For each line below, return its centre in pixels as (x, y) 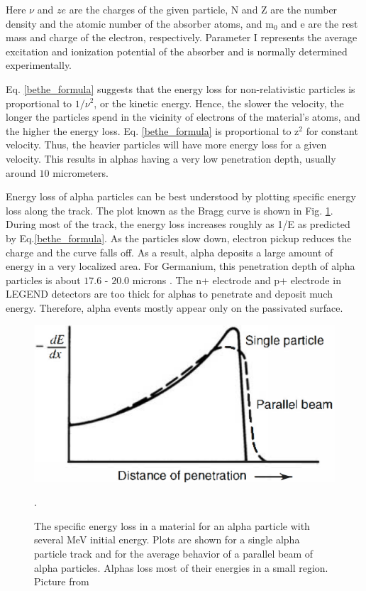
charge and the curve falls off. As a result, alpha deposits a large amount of (170, 252)
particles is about (43, 280)
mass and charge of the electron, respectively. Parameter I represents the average (182, 37)
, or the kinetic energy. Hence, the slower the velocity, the (219, 103)
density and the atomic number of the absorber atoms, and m (140, 23)
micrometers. (81, 172)
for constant (332, 130)
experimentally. (39, 65)
